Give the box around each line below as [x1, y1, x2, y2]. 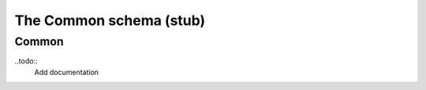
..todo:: [14, 56, 38, 66]
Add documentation [34, 67, 99, 77]
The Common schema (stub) [14, 12, 206, 29]
